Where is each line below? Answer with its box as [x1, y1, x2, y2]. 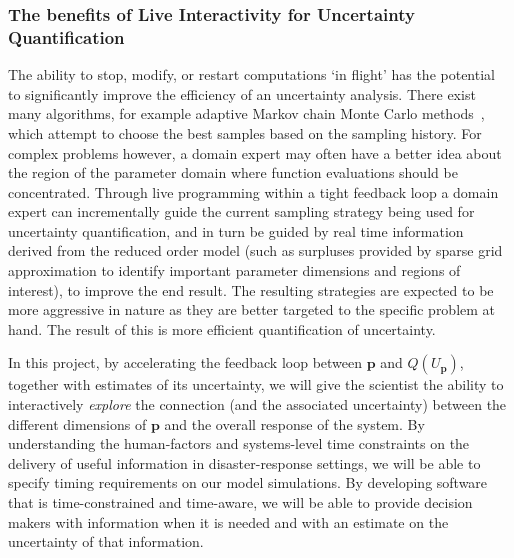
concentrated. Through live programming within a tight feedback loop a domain [8, 181, 499, 202]
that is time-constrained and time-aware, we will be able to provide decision [8, 492, 473, 513]
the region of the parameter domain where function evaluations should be [8, 162, 458, 183]
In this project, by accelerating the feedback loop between [8, 352, 363, 373]
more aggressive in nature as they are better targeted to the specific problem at [8, 299, 496, 320]
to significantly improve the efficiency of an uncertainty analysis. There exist [8, 83, 476, 104]
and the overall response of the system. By [164, 413, 425, 434]
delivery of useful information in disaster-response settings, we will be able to [8, 452, 481, 473]
